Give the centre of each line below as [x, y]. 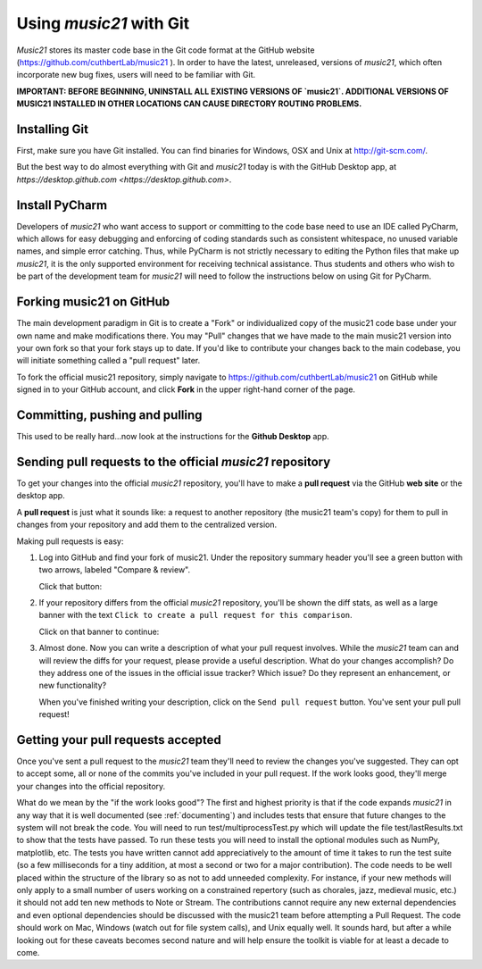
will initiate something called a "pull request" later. [108, 361]
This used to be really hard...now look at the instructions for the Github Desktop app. [173, 437]
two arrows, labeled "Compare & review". [115, 570]
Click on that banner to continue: [99, 631]
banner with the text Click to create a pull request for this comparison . [195, 615]
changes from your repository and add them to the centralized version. [147, 525]
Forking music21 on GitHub [93, 302]
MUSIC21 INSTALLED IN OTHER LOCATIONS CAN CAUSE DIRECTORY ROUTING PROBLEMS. [189, 104]
